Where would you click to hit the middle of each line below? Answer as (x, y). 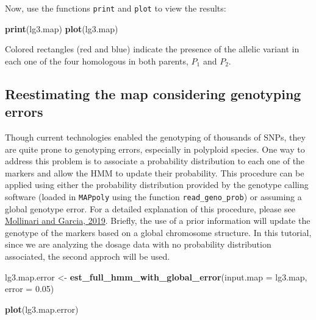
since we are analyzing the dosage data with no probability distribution (138, 244)
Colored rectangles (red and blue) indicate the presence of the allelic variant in (152, 49)
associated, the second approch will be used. (88, 256)
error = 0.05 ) (30, 289)
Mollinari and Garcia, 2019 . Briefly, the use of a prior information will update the (158, 221)
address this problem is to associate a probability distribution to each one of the (155, 161)
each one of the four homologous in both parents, (97, 61)
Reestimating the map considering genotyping (153, 93)
